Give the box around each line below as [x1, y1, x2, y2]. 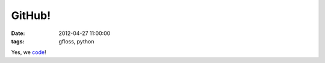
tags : [11, 37, 25, 45]
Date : [11, 30, 25, 37]
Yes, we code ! [11, 49, 46, 56]
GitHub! [11, 9, 51, 22]
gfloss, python [58, 37, 94, 45]
